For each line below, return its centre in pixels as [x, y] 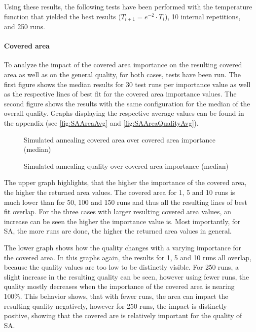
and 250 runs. [25, 26]
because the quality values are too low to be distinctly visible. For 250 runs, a [121, 267]
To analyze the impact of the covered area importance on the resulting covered [123, 65]
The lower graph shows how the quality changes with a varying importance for [123, 247]
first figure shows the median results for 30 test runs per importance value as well [127, 84]
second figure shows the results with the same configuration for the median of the [127, 103]
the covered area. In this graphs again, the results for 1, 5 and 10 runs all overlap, [128, 257]
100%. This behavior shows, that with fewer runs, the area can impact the [116, 296]
